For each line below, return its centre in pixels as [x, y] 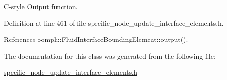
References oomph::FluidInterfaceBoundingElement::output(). [96, 39]
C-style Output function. [41, 6]
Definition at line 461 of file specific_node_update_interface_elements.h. [114, 23]
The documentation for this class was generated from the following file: [110, 55]
